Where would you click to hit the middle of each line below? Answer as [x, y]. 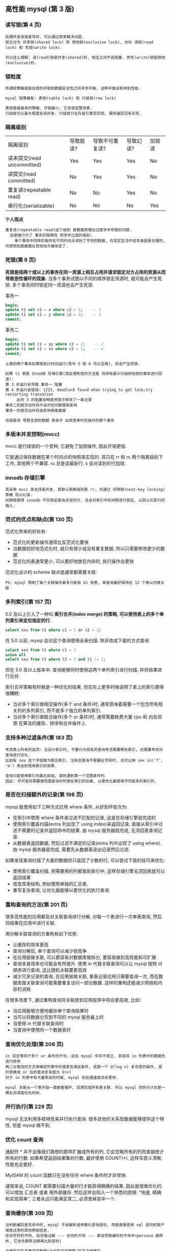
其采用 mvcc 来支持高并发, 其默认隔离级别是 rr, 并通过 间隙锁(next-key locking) [85, 490]
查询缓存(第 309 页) [29, 1213]
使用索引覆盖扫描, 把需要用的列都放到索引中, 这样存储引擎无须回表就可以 [89, 871]
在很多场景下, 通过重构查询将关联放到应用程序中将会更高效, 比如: [73, 1000]
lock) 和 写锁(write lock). [34, 47]
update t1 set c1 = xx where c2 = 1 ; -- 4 [54, 349]
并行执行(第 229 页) [29, 1107]
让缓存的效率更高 [31, 945]
